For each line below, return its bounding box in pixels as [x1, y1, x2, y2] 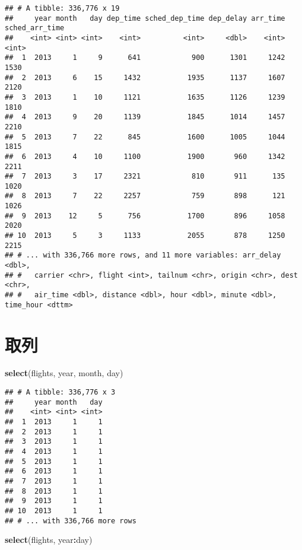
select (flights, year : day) [5, 533, 93, 546]
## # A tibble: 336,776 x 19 [5, 4, 120, 12]
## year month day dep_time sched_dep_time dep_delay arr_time [5, 14, 285, 23]
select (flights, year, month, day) [5, 367, 123, 379]
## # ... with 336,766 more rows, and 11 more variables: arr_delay [5, 251, 281, 260]
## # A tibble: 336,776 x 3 [5, 388, 116, 397]
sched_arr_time [5, 24, 65, 33]
